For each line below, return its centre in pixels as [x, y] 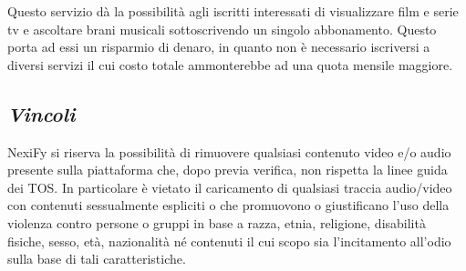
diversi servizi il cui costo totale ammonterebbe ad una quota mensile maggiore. [230, 64]
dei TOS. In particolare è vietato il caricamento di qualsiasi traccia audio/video [230, 187]
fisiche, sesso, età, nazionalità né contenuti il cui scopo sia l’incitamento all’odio [229, 241]
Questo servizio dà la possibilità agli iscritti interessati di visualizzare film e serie [233, 11]
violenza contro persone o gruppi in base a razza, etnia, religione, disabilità [217, 222]
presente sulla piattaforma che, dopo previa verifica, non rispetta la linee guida [228, 170]
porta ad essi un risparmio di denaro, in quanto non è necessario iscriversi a [219, 47]
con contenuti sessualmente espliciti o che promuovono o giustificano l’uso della [228, 205]
